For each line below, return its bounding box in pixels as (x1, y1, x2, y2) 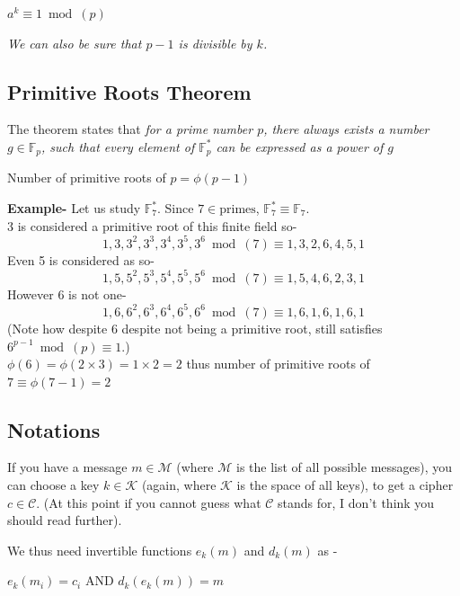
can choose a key (7, 476, 100, 494)
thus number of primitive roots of (186, 354, 370, 373)
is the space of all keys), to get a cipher (236, 476, 454, 494)
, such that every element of (41, 137, 195, 156)
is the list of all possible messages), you (236, 458, 453, 476)
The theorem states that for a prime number (7, 120, 253, 138)
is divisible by (178, 33, 252, 52)
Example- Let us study (7, 199, 141, 218)
